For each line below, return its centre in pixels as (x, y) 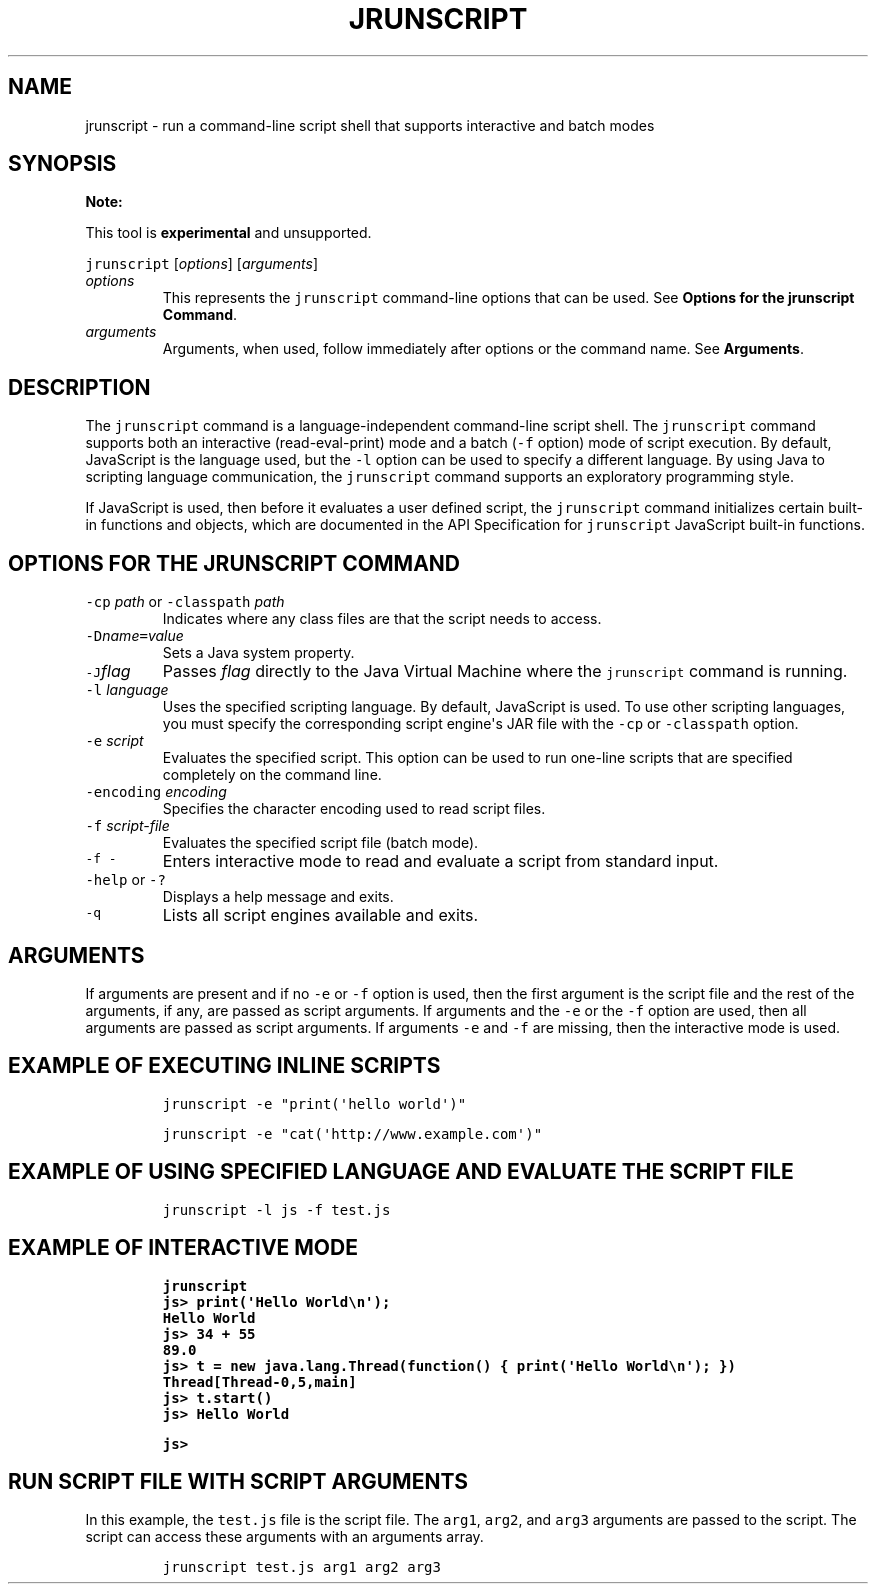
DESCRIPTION (79, 387)
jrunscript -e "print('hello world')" (314, 1103)
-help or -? (125, 880)
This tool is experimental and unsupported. (228, 233)
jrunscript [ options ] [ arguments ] (201, 264)
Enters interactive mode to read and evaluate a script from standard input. (440, 861)
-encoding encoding (156, 792)
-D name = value (134, 636)
